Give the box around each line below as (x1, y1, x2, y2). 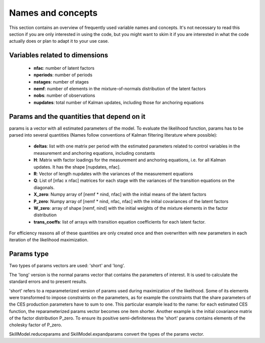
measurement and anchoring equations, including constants (33, 150, 156, 156)
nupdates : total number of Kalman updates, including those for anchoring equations (33, 99, 204, 105)
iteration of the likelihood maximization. (9, 237, 88, 243)
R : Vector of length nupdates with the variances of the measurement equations (33, 171, 193, 176)
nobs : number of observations (33, 92, 95, 98)
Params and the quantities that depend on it (9, 112, 146, 120)
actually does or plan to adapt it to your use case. (9, 38, 109, 44)
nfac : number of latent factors (33, 65, 95, 71)
